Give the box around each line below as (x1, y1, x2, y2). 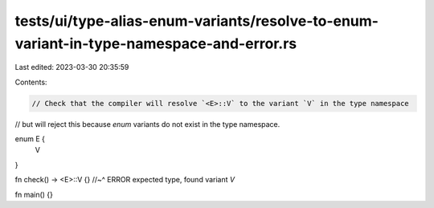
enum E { (14, 134, 46, 144)
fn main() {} (14, 190, 54, 199)
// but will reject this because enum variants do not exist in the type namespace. (14, 119, 280, 128)
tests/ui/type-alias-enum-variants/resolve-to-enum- (14, 12, 379, 30)
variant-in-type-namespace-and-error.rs (14, 35, 297, 52)
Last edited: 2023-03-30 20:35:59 (14, 63, 129, 72)
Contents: (14, 77, 47, 87)
